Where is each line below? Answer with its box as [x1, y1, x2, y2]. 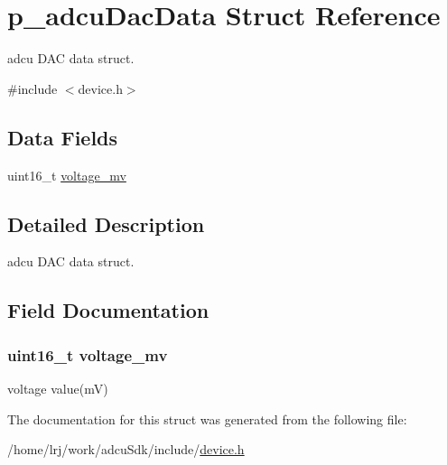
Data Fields [7, 123, 118, 151]
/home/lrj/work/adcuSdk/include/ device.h [7, 440, 245, 459]
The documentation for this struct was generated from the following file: [7, 409, 407, 428]
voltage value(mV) [7, 378, 108, 397]
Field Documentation [7, 296, 210, 324]
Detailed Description [7, 209, 205, 237]
